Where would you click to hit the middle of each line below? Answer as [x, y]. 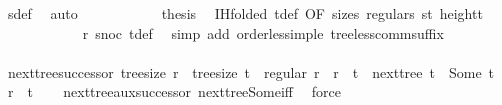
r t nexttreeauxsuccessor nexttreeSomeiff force [174, 91]
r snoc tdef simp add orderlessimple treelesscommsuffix [263, 32]
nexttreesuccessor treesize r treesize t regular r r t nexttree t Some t [251, 71]
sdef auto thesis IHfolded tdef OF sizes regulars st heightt [245, 13]
